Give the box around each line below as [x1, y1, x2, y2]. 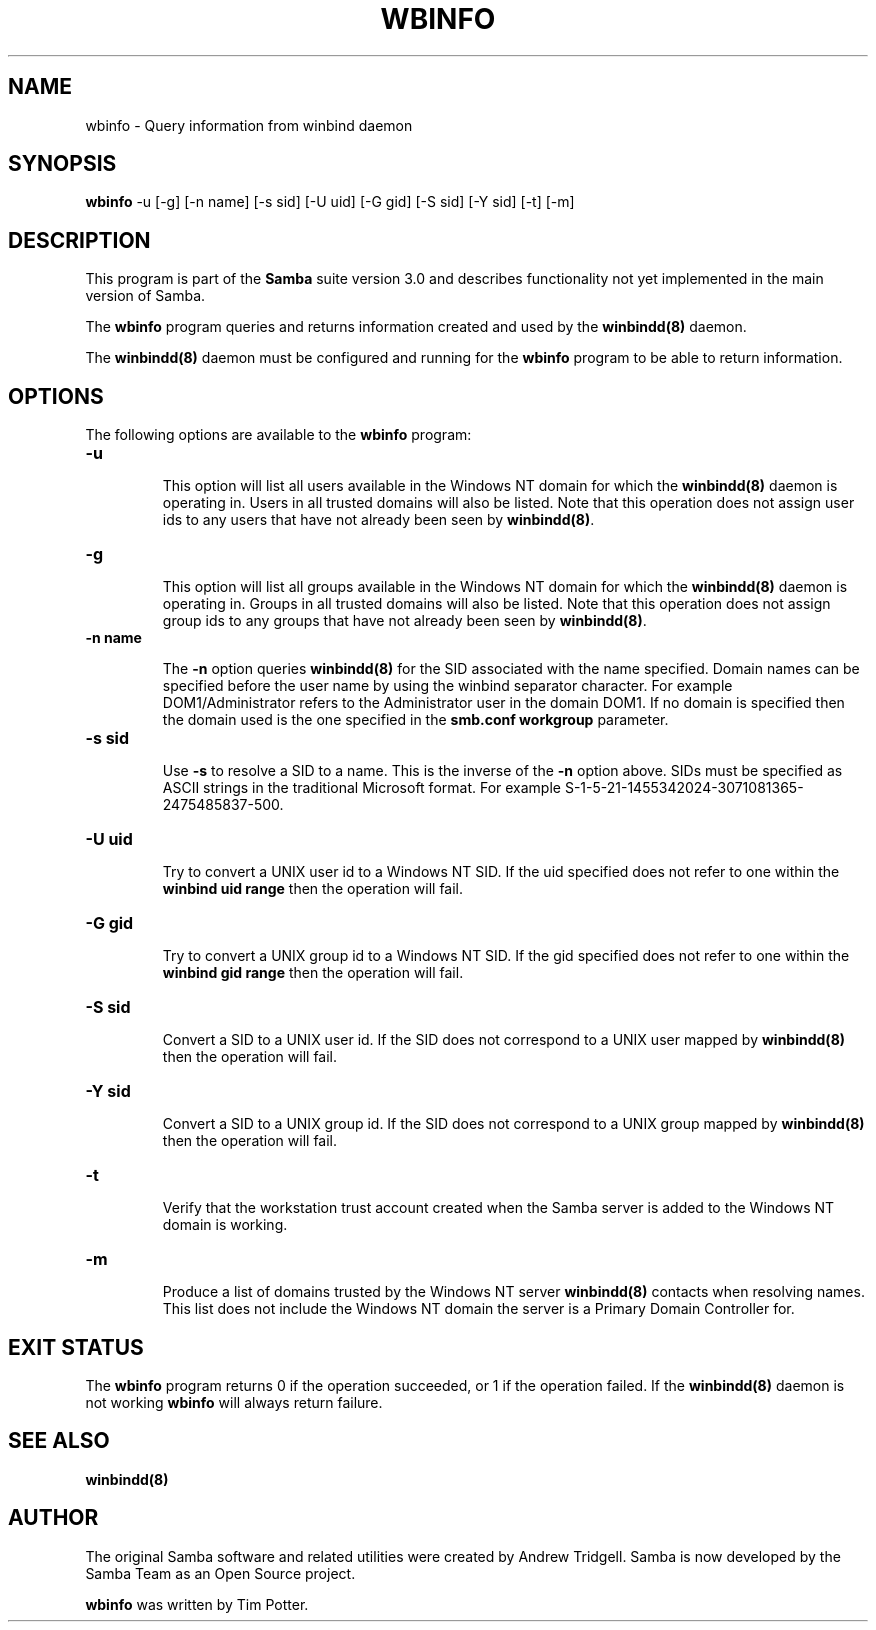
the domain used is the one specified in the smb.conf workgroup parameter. [162, 711, 669, 729]
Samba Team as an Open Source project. [85, 1564, 356, 1582]
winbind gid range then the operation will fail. [162, 964, 464, 982]
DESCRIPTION [8, 227, 151, 253]
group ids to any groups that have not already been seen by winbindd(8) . [162, 612, 647, 630]
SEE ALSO [8, 1428, 110, 1454]
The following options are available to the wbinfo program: [85, 426, 472, 444]
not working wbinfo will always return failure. [85, 1393, 383, 1411]
